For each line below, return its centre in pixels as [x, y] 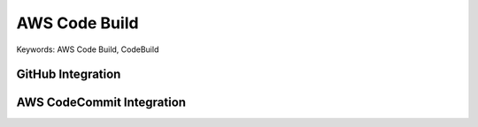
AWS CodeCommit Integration [101, 103]
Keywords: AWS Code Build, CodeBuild [88, 49]
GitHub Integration [69, 75]
